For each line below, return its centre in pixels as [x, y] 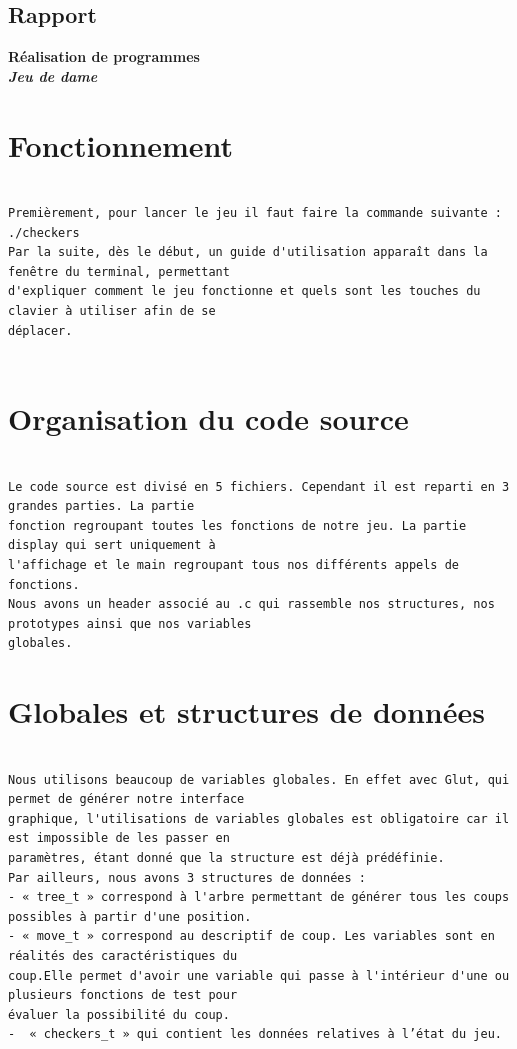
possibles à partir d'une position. [130, 916]
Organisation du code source [208, 418]
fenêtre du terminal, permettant [119, 271]
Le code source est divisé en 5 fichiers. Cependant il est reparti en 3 [259, 486]
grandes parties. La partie [101, 506]
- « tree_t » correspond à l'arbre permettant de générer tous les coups [259, 897]
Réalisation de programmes [104, 56]
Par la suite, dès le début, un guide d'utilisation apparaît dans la [248, 252]
